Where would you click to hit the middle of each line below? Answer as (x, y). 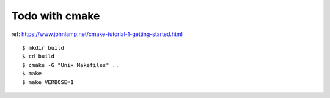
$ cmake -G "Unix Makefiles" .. (71, 65)
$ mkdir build (43, 48)
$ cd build (38, 57)
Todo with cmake (56, 16)
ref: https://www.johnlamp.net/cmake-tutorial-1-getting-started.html (97, 34)
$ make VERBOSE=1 (48, 82)
